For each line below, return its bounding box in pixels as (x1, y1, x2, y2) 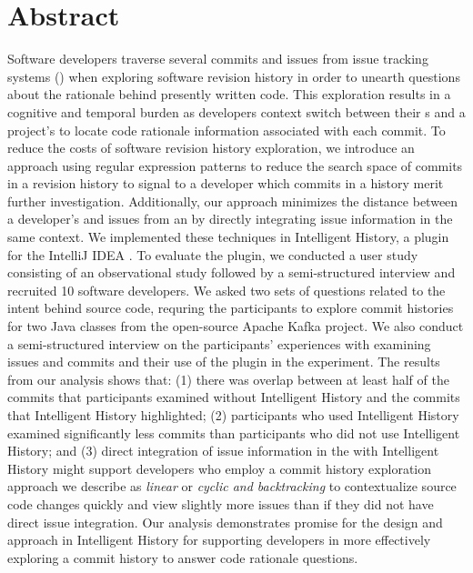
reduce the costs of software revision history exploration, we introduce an (7, 138, 415, 157)
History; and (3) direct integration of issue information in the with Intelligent (7, 441, 439, 460)
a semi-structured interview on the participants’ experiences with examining (7, 334, 431, 353)
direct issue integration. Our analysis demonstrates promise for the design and (7, 512, 443, 531)
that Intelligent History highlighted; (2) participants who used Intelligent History (7, 406, 459, 424)
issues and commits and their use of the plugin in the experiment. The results (7, 352, 440, 371)
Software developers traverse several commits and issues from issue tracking (7, 49, 428, 68)
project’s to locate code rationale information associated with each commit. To (7, 120, 446, 139)
